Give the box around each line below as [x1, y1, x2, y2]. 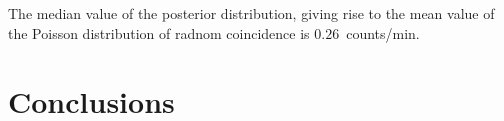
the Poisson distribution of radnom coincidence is [8, 22, 310, 43]
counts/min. [346, 22, 420, 43]
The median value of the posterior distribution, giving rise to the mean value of [8, 3, 495, 23]
